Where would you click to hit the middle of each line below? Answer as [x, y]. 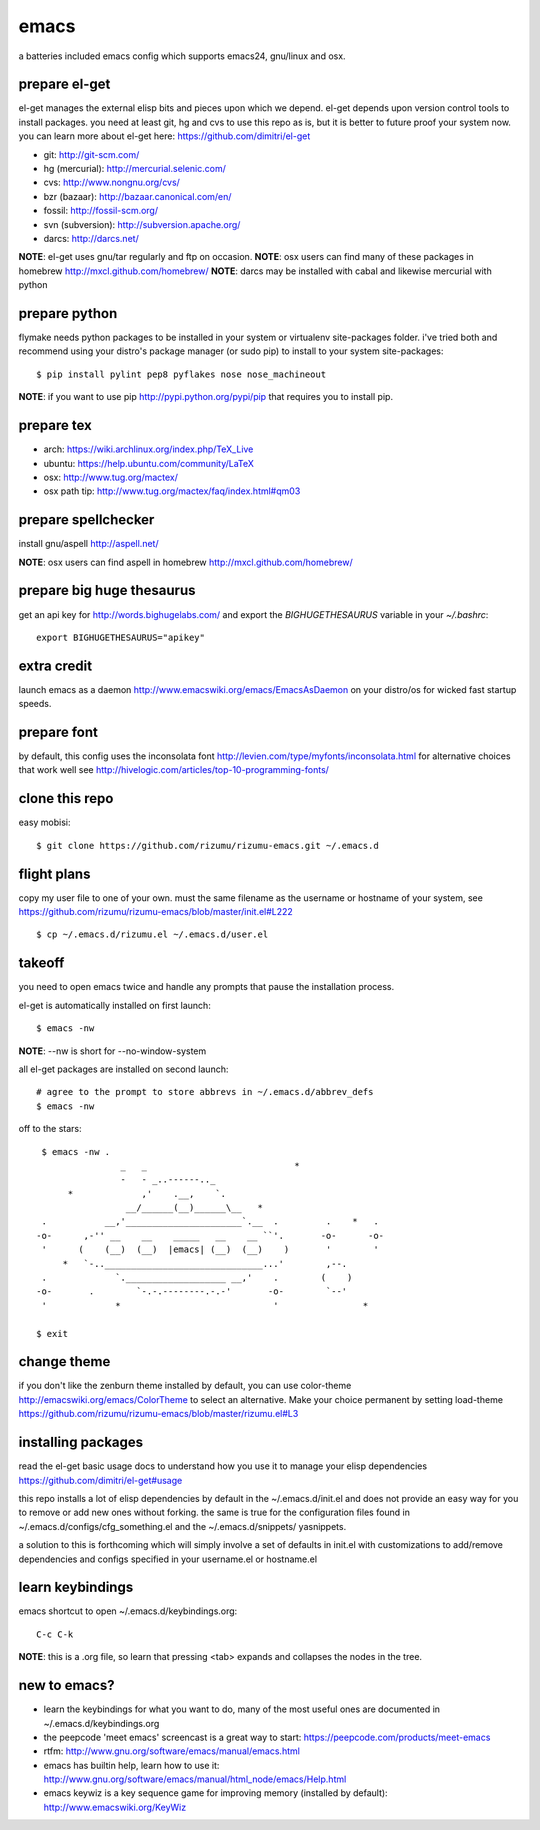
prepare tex [55, 425]
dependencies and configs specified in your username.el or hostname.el [168, 1559]
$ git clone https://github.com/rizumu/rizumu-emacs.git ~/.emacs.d [207, 845]
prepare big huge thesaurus [107, 590]
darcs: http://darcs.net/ [91, 238]
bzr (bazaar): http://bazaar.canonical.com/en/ [137, 196]
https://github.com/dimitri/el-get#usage [100, 1480]
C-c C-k [55, 1634]
